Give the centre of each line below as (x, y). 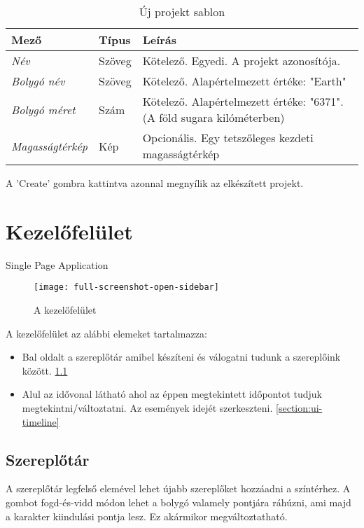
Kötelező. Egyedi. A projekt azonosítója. (241, 61)
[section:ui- (299, 407)
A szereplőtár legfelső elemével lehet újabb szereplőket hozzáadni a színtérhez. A (178, 488)
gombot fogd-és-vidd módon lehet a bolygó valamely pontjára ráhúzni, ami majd (178, 502)
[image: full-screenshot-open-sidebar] (126, 287)
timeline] (41, 421)
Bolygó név (38, 81)
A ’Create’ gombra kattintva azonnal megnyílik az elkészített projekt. (155, 183)
